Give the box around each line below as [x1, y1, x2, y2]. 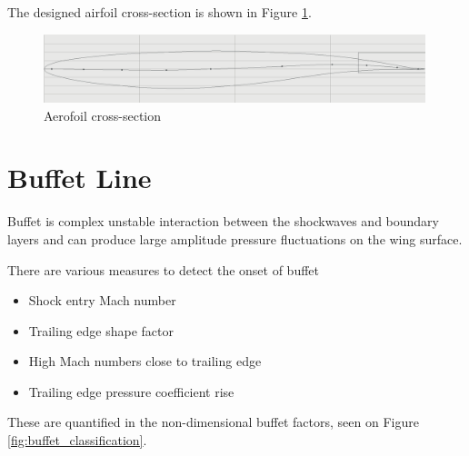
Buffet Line [7, 159, 152, 196]
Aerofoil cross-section [44, 105, 162, 124]
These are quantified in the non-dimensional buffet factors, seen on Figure [7, 412, 419, 431]
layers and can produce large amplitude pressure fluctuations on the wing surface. [7, 229, 463, 248]
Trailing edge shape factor [28, 321, 175, 340]
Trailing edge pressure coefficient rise [28, 382, 234, 401]
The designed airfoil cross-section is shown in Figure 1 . [7, 3, 312, 21]
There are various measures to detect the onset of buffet [7, 260, 320, 279]
